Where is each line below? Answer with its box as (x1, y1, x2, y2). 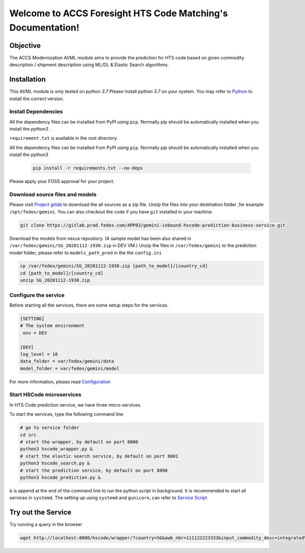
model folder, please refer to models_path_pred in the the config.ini (9, 250, 162, 256)
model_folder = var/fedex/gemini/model (20, 365, 119, 371)
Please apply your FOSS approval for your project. (9, 178, 114, 185)
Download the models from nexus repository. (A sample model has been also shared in (9, 235, 192, 241)
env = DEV (23, 330, 47, 335)
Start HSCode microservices (9, 391, 82, 398)
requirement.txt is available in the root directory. (9, 135, 118, 141)
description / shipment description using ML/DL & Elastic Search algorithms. (9, 62, 169, 68)
